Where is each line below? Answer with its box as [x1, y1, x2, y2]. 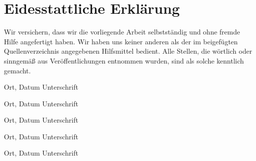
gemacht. [4, 65, 31, 75]
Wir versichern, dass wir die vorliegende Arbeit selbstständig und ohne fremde [4, 27, 240, 37]
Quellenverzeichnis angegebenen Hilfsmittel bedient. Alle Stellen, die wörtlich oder [4, 46, 252, 56]
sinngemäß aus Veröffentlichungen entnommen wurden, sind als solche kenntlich [4, 55, 244, 65]
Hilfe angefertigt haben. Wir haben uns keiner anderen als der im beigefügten [4, 36, 238, 46]
